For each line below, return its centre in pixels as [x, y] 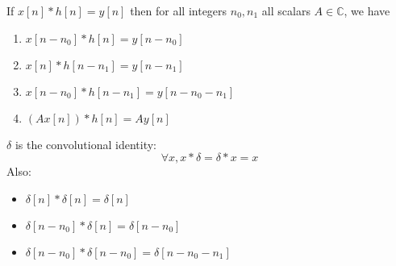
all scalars [286, 10]
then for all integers [179, 10]
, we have [367, 10]
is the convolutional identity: [85, 144]
